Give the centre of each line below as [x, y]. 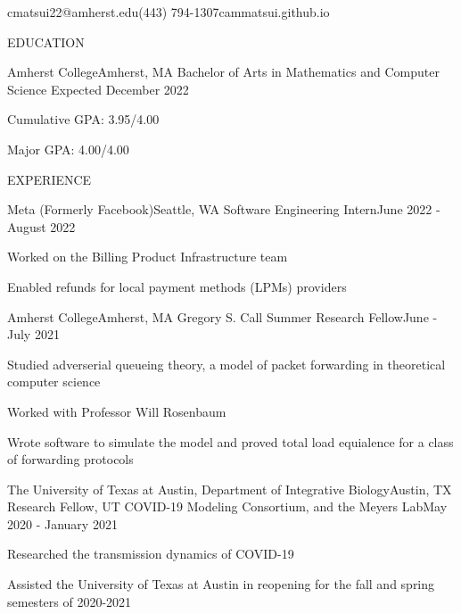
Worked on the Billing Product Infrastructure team [148, 257]
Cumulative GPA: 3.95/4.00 [83, 119]
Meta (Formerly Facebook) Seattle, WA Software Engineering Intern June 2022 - [224, 209]
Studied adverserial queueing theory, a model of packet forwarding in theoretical [226, 364]
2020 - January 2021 [62, 523]
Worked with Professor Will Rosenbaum [117, 411]
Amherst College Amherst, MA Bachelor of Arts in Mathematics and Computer [223, 72]
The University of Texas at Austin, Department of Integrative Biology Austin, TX [230, 489]
